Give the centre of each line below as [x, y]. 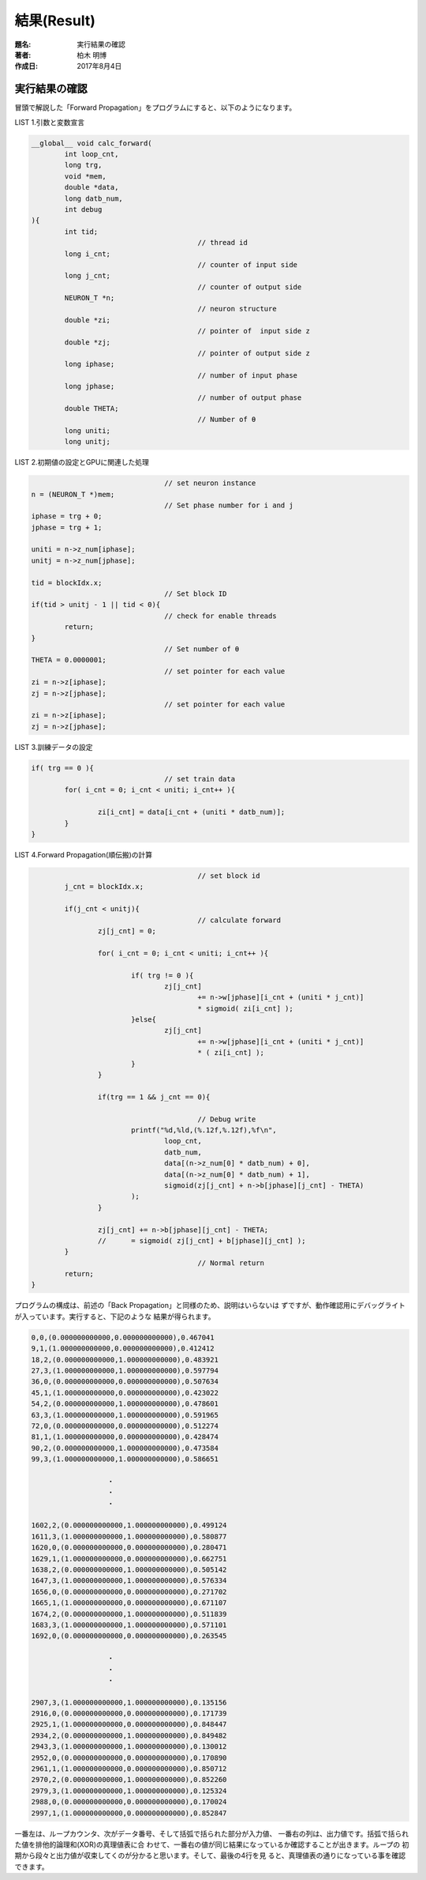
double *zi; [87, 320]
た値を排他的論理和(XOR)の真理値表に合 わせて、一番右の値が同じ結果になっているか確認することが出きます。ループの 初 [212, 1844]
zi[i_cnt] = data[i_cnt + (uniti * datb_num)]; [191, 812]
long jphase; [90, 386]
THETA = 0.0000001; [69, 660]
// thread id [222, 243]
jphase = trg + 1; [67, 527]
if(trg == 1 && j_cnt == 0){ [154, 1097]
